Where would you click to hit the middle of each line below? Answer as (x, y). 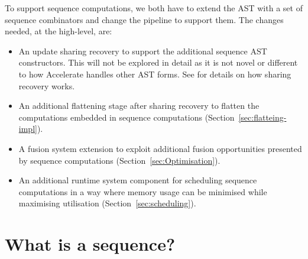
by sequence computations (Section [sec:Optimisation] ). (119, 160)
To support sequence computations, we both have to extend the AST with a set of (154, 8)
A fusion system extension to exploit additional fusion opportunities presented (160, 148)
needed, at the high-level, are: (59, 31)
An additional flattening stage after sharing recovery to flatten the (139, 106)
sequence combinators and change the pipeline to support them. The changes (144, 19)
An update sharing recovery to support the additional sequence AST (143, 51)
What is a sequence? (90, 244)
